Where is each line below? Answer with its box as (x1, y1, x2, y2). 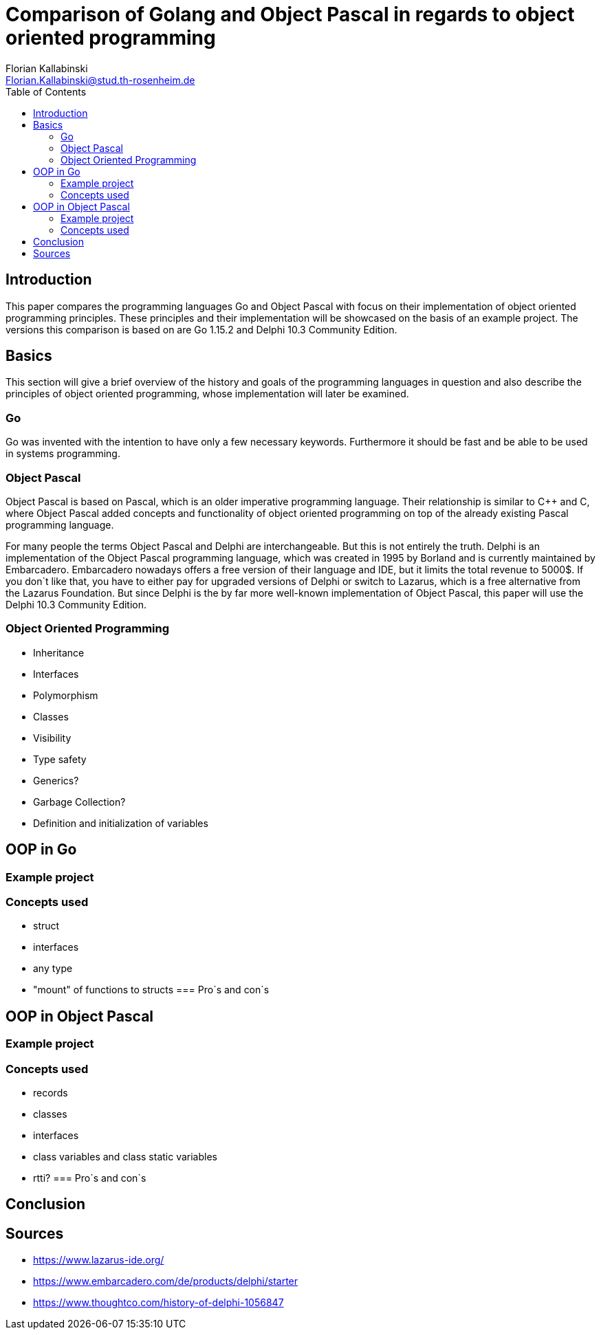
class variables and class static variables (33, 1150, 217, 1162)
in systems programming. (6, 448, 120, 460)
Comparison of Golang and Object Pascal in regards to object (6, 3, 575, 26)
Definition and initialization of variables (33, 817, 208, 829)
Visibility (33, 731, 72, 744)
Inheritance (33, 646, 85, 659)
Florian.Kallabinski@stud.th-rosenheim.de (6, 74, 195, 86)
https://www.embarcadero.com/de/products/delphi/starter (33, 1275, 298, 1288)
